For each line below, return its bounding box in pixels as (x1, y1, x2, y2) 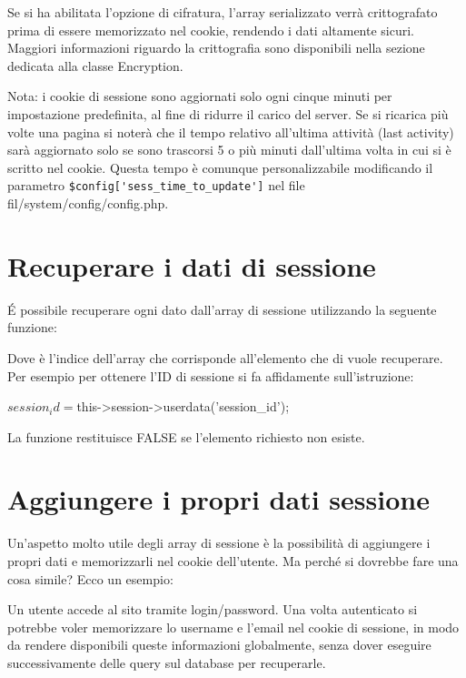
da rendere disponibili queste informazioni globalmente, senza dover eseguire (7, 635, 431, 654)
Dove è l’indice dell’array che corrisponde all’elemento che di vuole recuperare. (7, 348, 443, 367)
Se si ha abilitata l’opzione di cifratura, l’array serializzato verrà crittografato (7, 3, 438, 21)
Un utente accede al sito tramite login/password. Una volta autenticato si (7, 600, 418, 619)
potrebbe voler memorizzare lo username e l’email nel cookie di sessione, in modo (7, 617, 460, 636)
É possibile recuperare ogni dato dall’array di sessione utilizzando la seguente (7, 299, 437, 319)
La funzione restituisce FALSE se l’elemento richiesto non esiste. (7, 427, 365, 446)
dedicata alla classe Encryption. (7, 56, 183, 75)
